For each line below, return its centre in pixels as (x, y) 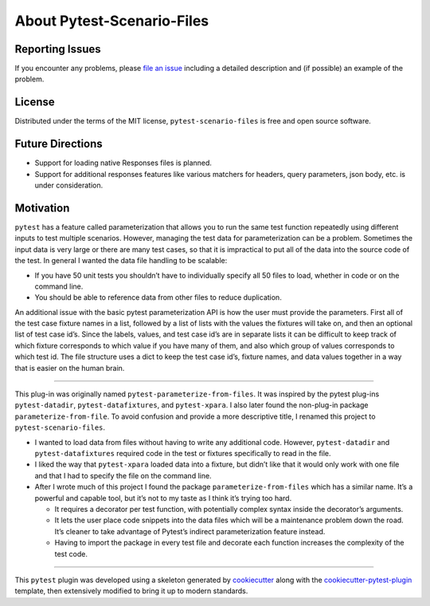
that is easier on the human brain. (70, 368)
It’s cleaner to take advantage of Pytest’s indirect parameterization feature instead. (190, 531)
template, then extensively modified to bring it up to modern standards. (131, 591)
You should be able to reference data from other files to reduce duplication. (158, 297)
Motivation (42, 208)
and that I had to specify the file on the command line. (123, 475)
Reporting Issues (58, 49)
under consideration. (69, 185)
